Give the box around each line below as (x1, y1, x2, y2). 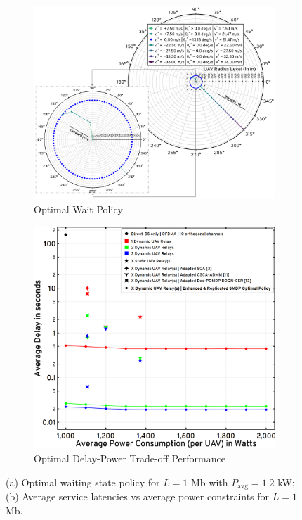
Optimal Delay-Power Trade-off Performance (34, 451, 225, 466)
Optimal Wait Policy (34, 202, 123, 217)
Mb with (191, 474, 228, 489)
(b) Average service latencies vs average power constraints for (6, 489, 270, 504)
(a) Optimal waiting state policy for (6, 474, 160, 489)
